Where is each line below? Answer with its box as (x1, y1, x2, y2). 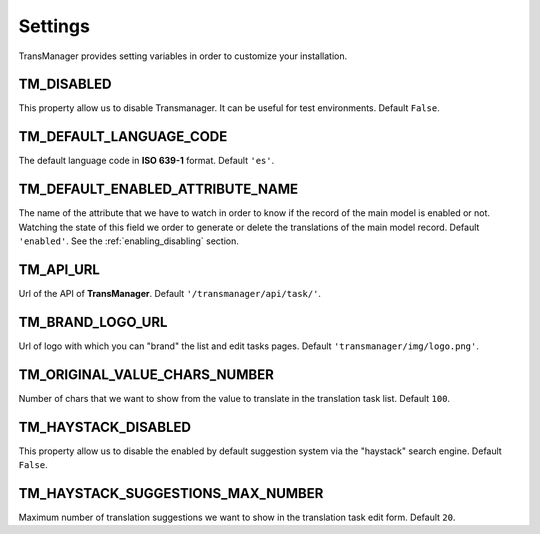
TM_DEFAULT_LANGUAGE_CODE (18, 128, 228, 145)
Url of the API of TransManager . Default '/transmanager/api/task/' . (18, 287, 322, 299)
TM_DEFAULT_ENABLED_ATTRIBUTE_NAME (18, 181, 299, 198)
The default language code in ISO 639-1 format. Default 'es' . (18, 155, 275, 167)
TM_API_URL (18, 261, 100, 278)
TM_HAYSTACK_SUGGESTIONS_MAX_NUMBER (18, 485, 324, 502)
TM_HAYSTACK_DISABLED (18, 418, 192, 435)
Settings (18, 15, 90, 37)
